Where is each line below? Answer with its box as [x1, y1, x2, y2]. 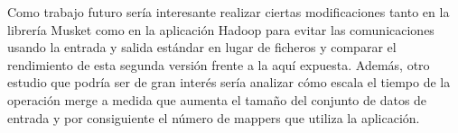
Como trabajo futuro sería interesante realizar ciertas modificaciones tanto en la [7, 3, 450, 21]
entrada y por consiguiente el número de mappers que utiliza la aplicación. [7, 108, 420, 127]
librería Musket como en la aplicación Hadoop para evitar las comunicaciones [7, 20, 435, 39]
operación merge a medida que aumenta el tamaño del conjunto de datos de [7, 90, 427, 109]
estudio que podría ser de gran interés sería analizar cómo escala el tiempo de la [7, 73, 451, 92]
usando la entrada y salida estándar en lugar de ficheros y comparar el [7, 38, 397, 57]
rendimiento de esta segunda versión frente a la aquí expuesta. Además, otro [7, 55, 430, 74]
